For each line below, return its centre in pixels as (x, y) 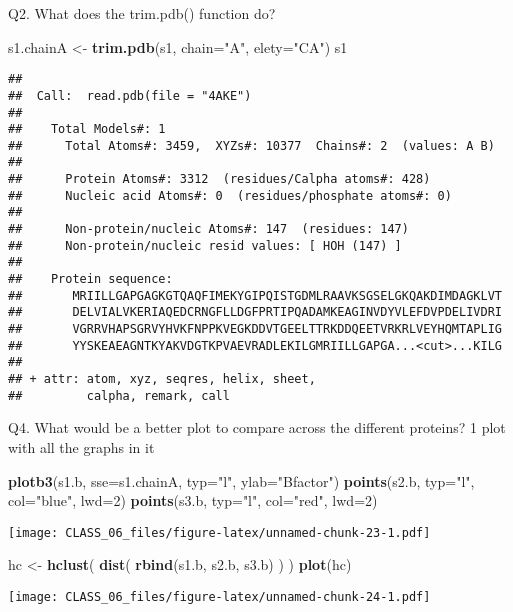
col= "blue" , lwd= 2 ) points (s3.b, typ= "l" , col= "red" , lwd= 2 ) (193, 500)
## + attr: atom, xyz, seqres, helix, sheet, (162, 379)
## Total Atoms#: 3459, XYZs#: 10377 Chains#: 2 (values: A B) (251, 145)
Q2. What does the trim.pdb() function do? (142, 13)
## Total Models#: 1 (87, 129)
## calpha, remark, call (119, 395)
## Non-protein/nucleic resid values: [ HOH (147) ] (205, 245)
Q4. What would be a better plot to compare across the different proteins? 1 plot (257, 427)
